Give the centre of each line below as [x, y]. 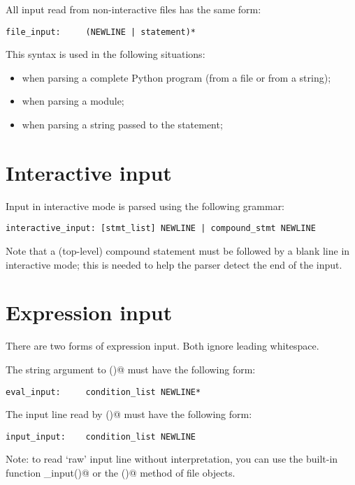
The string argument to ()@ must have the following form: [131, 369]
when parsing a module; [73, 101]
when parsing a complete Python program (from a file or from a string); [176, 77]
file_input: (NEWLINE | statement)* [101, 32]
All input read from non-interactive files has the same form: [133, 9]
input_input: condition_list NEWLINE [101, 436]
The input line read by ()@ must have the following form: [129, 414]
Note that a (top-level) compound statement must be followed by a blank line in [178, 251]
